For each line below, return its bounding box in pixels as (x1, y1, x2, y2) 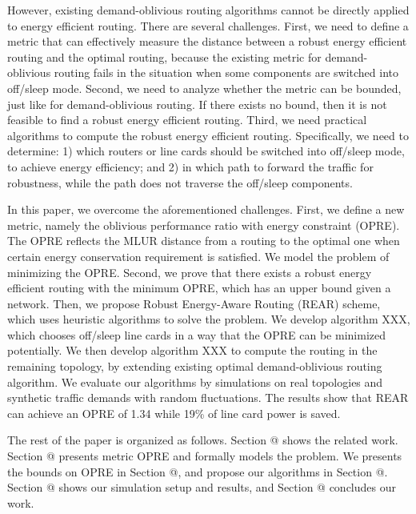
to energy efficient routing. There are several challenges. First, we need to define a (7, 17, 409, 34)
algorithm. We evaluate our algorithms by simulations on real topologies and (7, 373, 383, 390)
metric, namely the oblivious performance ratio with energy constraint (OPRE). (7, 216, 400, 233)
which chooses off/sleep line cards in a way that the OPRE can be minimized (7, 326, 386, 343)
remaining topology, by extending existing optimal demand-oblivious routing (7, 358, 382, 375)
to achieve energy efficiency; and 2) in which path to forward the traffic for (7, 158, 374, 175)
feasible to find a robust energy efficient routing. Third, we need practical (7, 111, 367, 128)
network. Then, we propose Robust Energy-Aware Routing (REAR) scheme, (7, 295, 381, 311)
